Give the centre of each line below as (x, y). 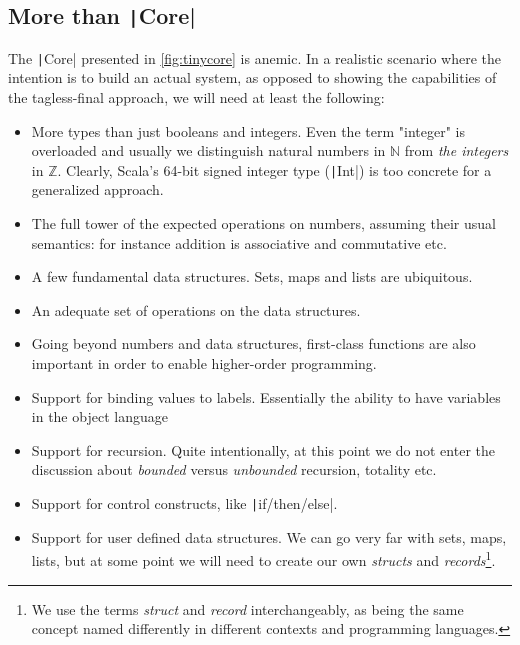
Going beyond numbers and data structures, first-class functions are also (253, 343)
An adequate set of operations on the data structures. (196, 309)
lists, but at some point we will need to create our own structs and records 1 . (263, 558)
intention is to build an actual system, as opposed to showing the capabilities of (252, 77)
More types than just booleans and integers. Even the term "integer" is (248, 130)
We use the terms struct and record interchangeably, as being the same (247, 608)
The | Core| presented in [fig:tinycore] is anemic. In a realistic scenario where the (255, 57)
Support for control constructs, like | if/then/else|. (184, 503)
